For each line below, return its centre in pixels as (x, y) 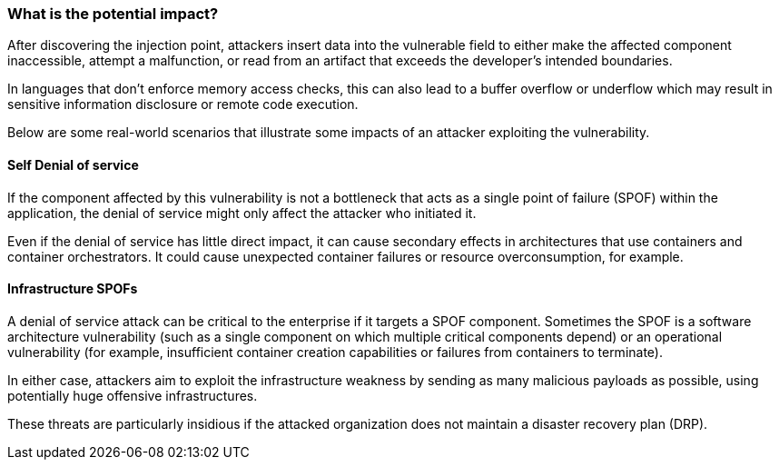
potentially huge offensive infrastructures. (133, 395)
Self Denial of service (73, 164)
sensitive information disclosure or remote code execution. (183, 104)
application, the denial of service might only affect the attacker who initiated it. (242, 213)
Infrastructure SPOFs (73, 289)
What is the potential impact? (113, 14)
